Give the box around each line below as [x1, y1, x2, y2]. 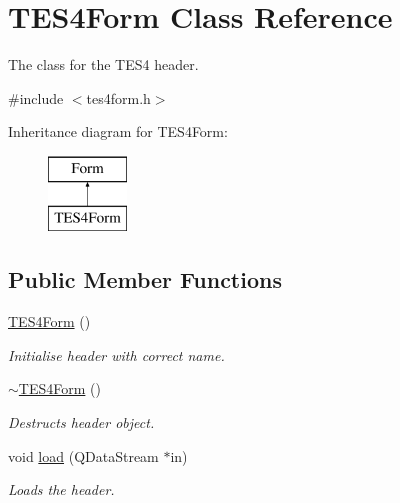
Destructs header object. [8, 412, 155, 433]
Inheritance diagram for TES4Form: [8, 121, 228, 142]
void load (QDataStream [8, 445, 159, 466]
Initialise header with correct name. [8, 344, 225, 365]
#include [8, 87, 64, 108]
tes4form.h [86, 87, 151, 108]
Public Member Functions [8, 264, 282, 295]
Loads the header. [8, 479, 115, 500]
